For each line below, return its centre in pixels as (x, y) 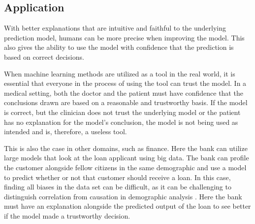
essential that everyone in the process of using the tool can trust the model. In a (125, 83)
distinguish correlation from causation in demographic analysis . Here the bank (123, 196)
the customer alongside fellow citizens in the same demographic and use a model (125, 167)
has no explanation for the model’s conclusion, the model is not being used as (121, 122)
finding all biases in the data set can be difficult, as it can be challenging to (118, 187)
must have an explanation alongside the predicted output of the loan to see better (127, 206)
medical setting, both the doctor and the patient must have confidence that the (124, 93)
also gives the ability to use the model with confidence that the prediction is (119, 47)
